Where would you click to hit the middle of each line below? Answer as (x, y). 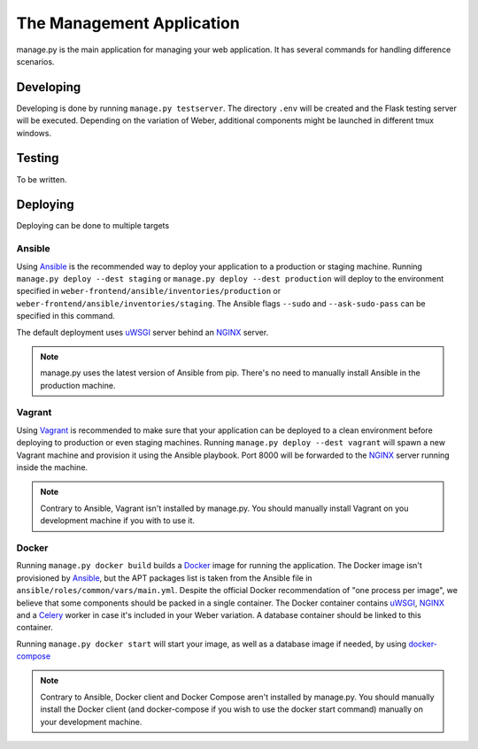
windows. (34, 133)
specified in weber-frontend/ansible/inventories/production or (149, 291)
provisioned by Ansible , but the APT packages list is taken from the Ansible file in (165, 578)
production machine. (78, 385)
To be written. (42, 179)
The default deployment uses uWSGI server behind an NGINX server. (143, 332)
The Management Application (128, 23)
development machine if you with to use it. (117, 521)
